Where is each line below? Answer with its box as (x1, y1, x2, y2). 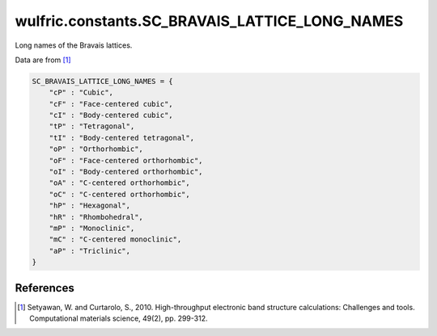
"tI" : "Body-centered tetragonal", (49, 133, 194, 142)
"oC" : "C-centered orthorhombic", (49, 190, 190, 199)
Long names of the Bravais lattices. (15, 40, 133, 50)
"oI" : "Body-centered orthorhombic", (49, 167, 203, 177)
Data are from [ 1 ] (15, 55, 72, 65)
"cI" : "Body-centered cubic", (49, 111, 173, 120)
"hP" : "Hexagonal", (49, 201, 131, 210)
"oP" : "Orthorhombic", (49, 145, 143, 153)
